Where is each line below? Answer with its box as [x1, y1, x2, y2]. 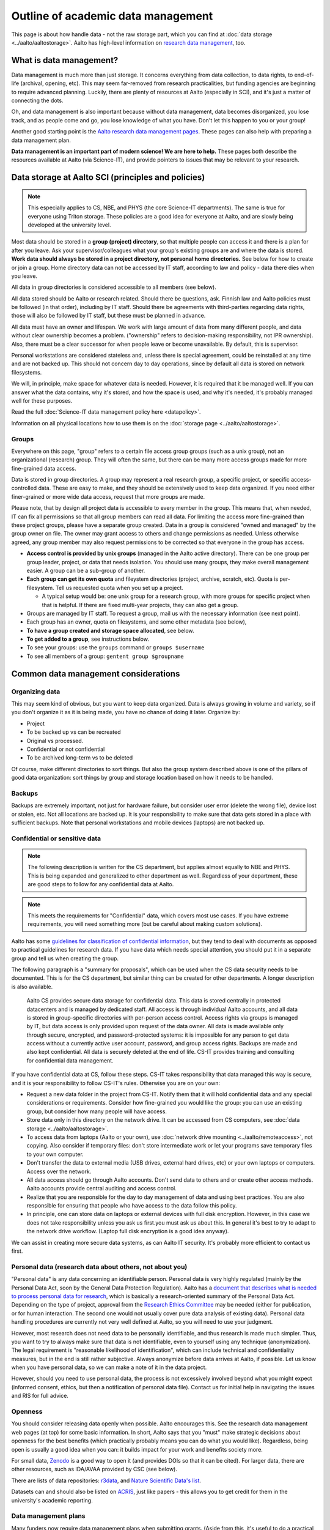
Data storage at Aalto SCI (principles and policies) [11, 172, 205, 183]
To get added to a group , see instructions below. [26, 635, 150, 643]
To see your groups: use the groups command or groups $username [26, 644, 205, 651]
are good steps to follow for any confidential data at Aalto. [28, 881, 174, 888]
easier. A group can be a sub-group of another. [26, 567, 145, 574]
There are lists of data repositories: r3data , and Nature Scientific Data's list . [11, 1477, 202, 1484]
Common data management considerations [11, 668, 180, 679]
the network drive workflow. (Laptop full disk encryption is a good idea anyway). [26, 1228, 229, 1235]
